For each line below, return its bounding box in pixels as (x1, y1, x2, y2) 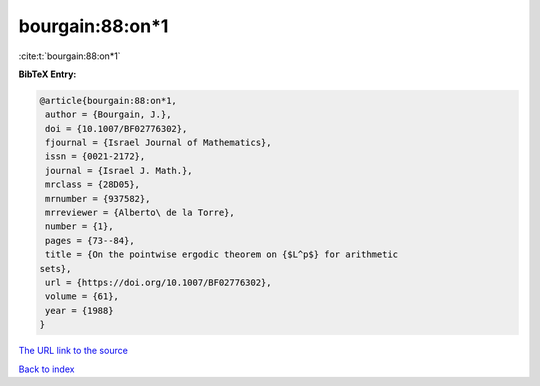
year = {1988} (45, 305, 114, 316)
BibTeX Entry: (18, 68, 77, 80)
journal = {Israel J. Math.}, (45, 165, 194, 176)
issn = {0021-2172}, (45, 151, 146, 162)
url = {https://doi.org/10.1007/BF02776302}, (45, 277, 272, 288)
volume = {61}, (45, 291, 120, 302)
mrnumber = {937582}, (45, 193, 151, 204)
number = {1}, (45, 221, 114, 232)
